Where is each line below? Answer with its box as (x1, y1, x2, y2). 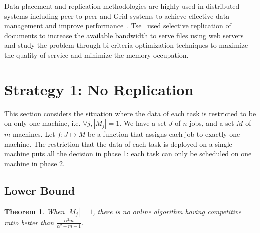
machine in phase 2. (4, 158, 65, 169)
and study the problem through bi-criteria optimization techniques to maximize (4, 40, 248, 50)
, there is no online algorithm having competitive (93, 206, 241, 216)
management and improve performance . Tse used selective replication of (4, 20, 231, 31)
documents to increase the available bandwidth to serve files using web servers (4, 30, 244, 40)
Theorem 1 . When (4, 206, 65, 216)
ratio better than (4, 217, 54, 227)
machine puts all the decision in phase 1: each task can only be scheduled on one (4, 148, 252, 159)
